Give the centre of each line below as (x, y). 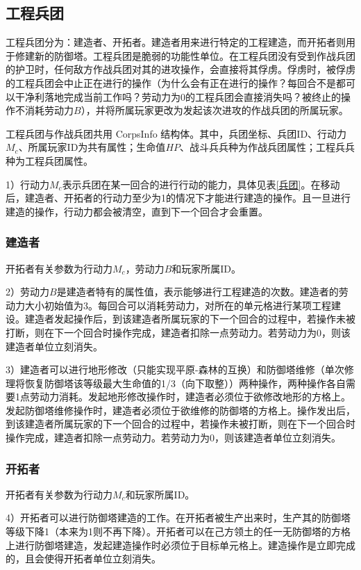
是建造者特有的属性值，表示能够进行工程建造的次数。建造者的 (198, 292)
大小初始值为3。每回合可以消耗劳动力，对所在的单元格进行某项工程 (178, 305)
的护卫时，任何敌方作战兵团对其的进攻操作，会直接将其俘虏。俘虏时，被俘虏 (180, 69)
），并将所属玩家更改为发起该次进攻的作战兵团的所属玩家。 (215, 110)
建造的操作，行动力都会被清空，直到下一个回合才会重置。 (137, 211)
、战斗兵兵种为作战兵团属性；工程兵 (263, 147)
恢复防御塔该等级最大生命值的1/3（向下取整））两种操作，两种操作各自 (185, 383)
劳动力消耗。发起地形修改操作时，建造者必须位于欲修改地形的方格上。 (190, 397)
